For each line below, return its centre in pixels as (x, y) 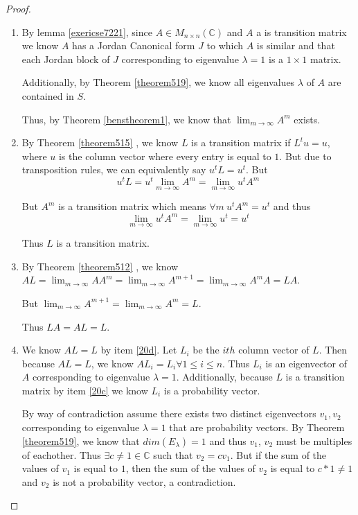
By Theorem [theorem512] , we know (100, 266)
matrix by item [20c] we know (85, 390)
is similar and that (296, 45)
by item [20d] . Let (139, 350)
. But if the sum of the (278, 454)
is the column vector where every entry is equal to (165, 156)
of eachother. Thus (61, 454)
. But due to (305, 156)
